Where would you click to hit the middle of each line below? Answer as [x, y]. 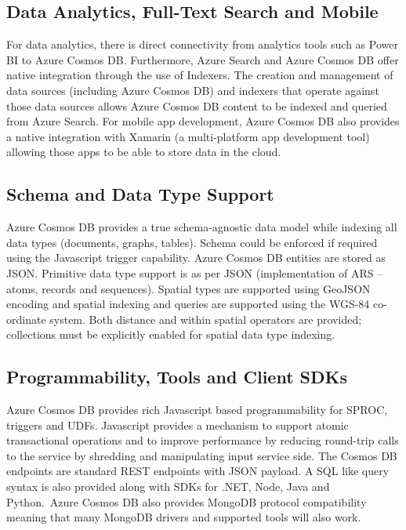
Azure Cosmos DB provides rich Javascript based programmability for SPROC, [197, 410]
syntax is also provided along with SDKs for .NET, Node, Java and [168, 486]
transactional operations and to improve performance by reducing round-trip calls [203, 440]
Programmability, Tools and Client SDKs [177, 377]
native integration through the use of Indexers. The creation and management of [200, 75]
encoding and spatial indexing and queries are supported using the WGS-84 [188, 304]
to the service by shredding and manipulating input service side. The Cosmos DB [202, 455]
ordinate [26, 319]
